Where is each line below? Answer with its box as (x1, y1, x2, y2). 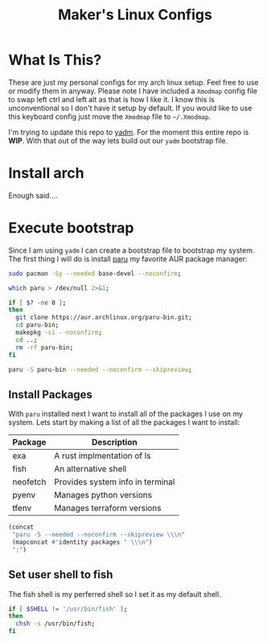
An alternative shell (54, 463, 127, 475)
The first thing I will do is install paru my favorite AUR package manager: (8, 253, 248, 263)
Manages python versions (54, 489, 153, 500)
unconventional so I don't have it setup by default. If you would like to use (8, 103, 253, 113)
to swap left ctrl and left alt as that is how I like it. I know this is (8, 94, 215, 104)
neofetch (12, 476, 47, 488)
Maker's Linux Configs (57, 6, 213, 24)
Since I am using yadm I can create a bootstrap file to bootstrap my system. (8, 245, 255, 255)
